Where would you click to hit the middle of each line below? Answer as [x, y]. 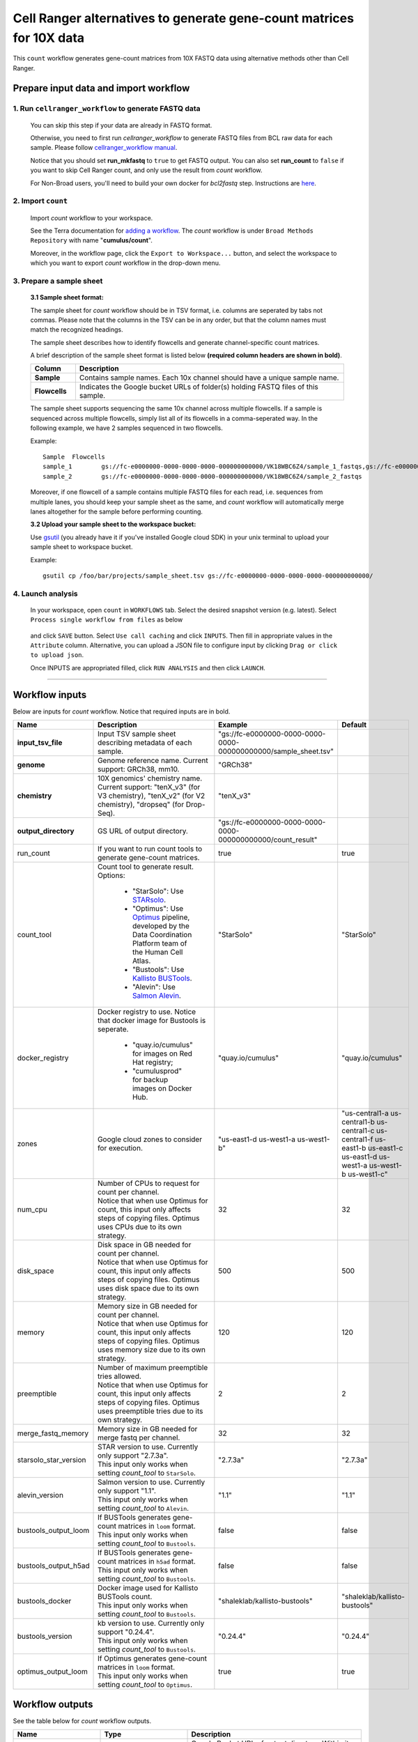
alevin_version [40, 1495]
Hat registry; [153, 1063]
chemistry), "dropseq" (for [141, 805]
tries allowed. [120, 1376]
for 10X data [49, 38]
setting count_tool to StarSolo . [147, 1473]
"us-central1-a [365, 1113]
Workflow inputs [50, 694]
